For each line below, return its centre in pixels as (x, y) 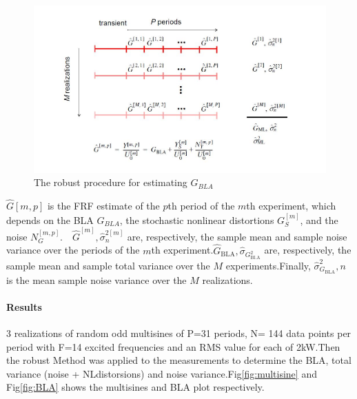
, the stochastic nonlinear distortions (197, 219)
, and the (319, 219)
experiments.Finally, (268, 265)
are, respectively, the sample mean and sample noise (237, 236)
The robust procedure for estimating (111, 182)
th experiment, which (291, 206)
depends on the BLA (50, 219)
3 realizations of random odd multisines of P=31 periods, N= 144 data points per (179, 332)
